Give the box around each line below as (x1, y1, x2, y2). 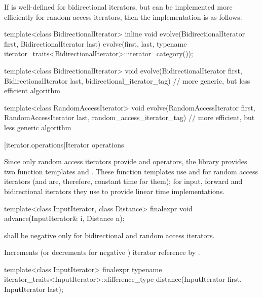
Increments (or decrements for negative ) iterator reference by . (4, 247, 200, 257)
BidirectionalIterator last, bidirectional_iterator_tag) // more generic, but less (4, 75, 250, 86)
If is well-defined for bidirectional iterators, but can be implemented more (4, 2, 233, 12)
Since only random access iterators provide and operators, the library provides (4, 156, 247, 167)
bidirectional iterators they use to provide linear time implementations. (4, 185, 225, 196)
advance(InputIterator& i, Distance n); (4, 213, 125, 223)
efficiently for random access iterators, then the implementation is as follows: (4, 11, 242, 22)
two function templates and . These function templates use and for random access (4, 166, 258, 176)
